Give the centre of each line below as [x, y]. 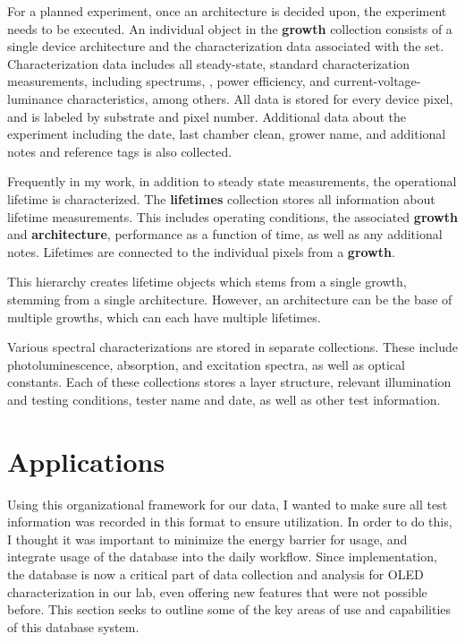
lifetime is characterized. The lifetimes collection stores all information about [221, 198]
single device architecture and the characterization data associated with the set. [226, 46]
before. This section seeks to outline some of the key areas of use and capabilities [229, 609]
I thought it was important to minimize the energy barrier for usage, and [207, 539]
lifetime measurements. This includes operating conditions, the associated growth [232, 216]
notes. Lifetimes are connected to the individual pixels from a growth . [201, 251]
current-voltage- [377, 81]
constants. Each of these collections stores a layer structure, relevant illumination [229, 382]
